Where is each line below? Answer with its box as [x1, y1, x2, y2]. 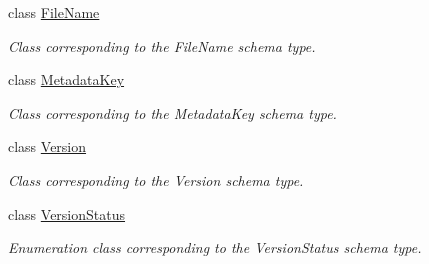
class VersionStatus [8, 203, 126, 224]
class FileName [8, 2, 100, 22]
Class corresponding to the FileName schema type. [8, 35, 316, 56]
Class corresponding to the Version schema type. [8, 169, 304, 190]
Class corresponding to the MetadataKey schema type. [8, 102, 337, 123]
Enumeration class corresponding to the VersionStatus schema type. [8, 237, 422, 258]
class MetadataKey [8, 69, 125, 90]
